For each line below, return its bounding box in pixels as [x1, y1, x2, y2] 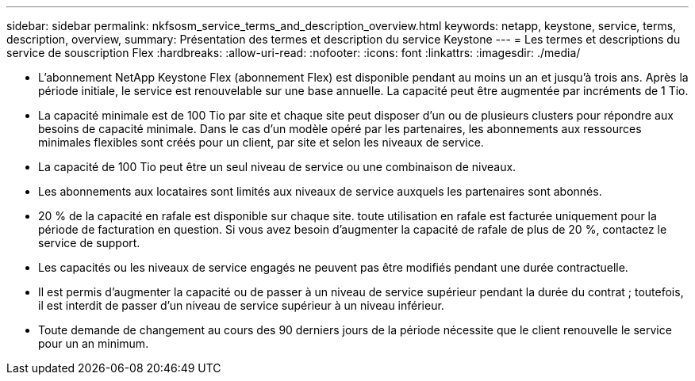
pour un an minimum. [38, 337, 149, 350]
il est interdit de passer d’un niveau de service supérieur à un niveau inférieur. [38, 299, 444, 312]
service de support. [38, 236, 140, 250]
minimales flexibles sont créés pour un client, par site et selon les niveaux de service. [38, 135, 484, 149]
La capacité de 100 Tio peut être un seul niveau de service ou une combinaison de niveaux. [38, 160, 516, 173]
